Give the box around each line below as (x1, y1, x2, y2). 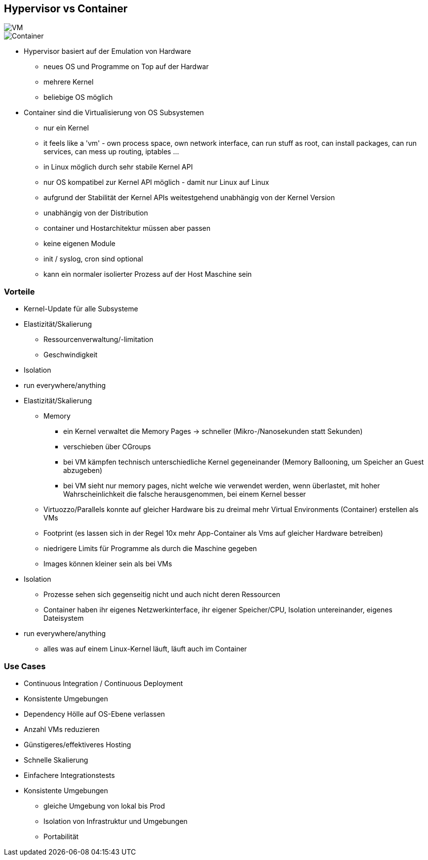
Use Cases (4, 661, 46, 671)
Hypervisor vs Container (4, 2, 128, 15)
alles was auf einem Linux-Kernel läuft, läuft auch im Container (43, 645, 247, 653)
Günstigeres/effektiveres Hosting (24, 740, 131, 749)
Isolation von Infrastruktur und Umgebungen (43, 817, 188, 825)
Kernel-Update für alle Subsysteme (24, 304, 138, 313)
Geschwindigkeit (43, 350, 98, 359)
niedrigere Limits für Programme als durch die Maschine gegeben (43, 544, 257, 553)
